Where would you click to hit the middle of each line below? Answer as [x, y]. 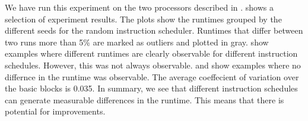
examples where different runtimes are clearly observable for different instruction [151, 53]
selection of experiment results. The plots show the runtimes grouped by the [143, 19]
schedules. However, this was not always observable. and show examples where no [153, 65]
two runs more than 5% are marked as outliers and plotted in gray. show [137, 42]
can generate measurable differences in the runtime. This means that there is [145, 99]
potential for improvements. [55, 111]
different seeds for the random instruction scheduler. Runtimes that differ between [154, 30]
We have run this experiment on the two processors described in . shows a [139, 7]
